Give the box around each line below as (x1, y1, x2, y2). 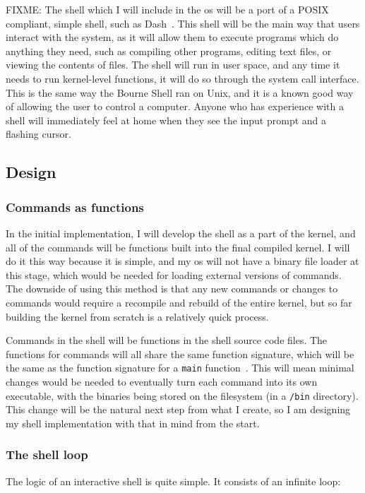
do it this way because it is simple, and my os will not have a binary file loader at (6, 254, 359, 268)
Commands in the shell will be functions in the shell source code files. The (6, 333, 328, 348)
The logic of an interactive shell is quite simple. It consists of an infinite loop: (6, 473, 341, 488)
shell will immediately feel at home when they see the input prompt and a (6, 112, 327, 127)
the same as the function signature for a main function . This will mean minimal (6, 360, 354, 375)
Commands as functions (6, 198, 144, 215)
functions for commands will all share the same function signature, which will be (6, 346, 354, 361)
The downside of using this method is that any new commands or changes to (6, 281, 338, 296)
